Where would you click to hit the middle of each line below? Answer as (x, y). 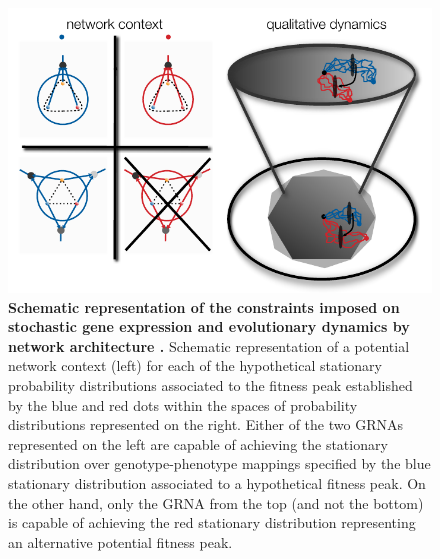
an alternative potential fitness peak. (120, 541)
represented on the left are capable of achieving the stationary (198, 443)
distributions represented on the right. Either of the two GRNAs (205, 424)
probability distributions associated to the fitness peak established (210, 385)
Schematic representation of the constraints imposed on (204, 306)
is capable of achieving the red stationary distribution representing (212, 522)
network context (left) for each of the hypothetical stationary (195, 365)
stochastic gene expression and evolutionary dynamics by (209, 326)
